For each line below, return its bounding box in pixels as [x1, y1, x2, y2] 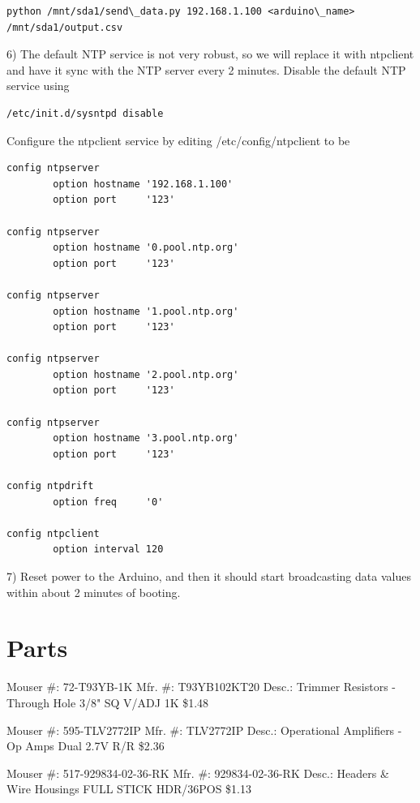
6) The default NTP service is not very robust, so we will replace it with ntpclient [6, 45, 414, 62]
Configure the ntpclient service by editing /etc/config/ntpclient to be [6, 131, 350, 148]
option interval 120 [53, 543, 164, 556]
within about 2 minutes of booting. [6, 583, 181, 600]
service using [6, 77, 70, 94]
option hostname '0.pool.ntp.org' [53, 242, 239, 254]
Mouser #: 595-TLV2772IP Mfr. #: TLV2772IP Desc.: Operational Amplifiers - [6, 721, 402, 738]
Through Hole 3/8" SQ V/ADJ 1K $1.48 [6, 693, 209, 711]
